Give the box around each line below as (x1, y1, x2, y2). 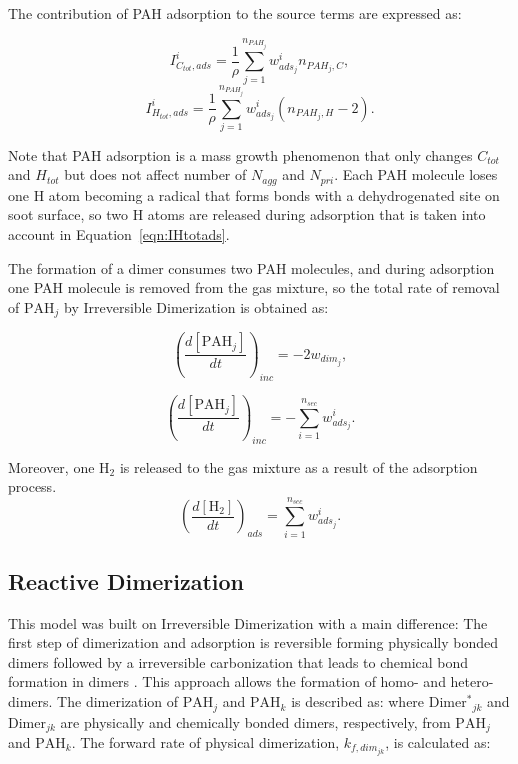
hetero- (450, 671, 494, 692)
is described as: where (291, 691, 425, 712)
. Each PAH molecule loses (334, 164, 498, 185)
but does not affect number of (64, 164, 247, 185)
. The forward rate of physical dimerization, (71, 731, 340, 752)
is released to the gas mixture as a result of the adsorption (119, 456, 478, 477)
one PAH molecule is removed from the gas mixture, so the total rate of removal (8, 277, 500, 298)
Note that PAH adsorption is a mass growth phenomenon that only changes (8, 144, 473, 165)
